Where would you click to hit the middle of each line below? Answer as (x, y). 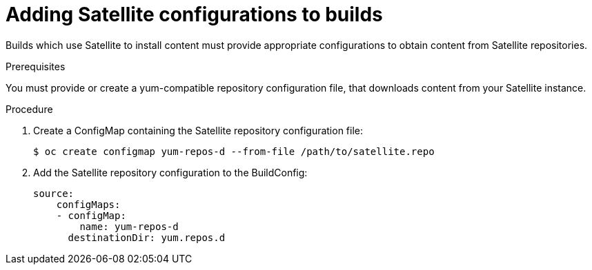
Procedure (29, 109)
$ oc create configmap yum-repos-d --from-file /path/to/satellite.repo (234, 151)
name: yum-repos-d (129, 226)
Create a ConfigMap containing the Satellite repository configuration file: (198, 130)
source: (54, 193)
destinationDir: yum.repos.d (147, 237)
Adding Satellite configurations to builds (194, 14)
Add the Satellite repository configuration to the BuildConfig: (170, 172)
